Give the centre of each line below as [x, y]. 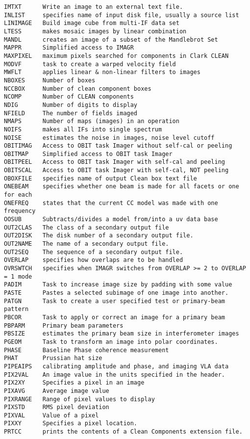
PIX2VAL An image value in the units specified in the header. [115, 374]
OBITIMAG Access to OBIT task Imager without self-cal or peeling [118, 146]
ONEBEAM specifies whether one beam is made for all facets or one [122, 187]
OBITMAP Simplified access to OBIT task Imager [88, 154]
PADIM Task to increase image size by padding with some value [118, 285]
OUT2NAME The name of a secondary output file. [87, 244]
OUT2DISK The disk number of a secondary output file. [99, 236]
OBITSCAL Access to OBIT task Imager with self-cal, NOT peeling [116, 170]
